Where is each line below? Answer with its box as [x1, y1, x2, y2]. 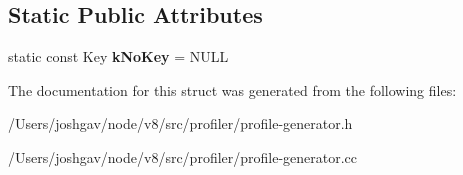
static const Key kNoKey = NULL [8, 46, 229, 67]
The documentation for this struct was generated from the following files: [8, 79, 457, 100]
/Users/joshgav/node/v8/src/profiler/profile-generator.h [8, 113, 353, 134]
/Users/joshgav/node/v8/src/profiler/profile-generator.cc [8, 146, 358, 167]
